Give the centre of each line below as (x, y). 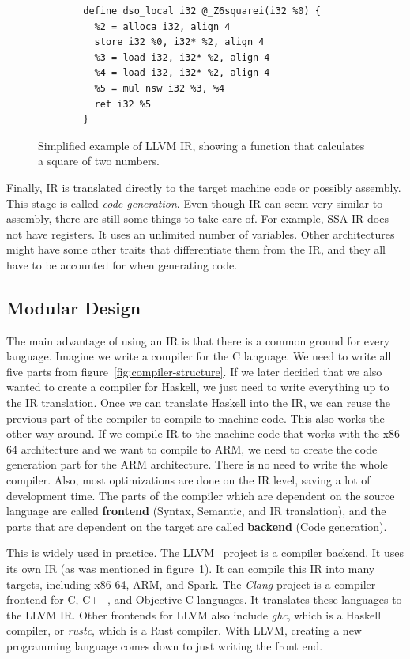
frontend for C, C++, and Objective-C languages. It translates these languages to (204, 599)
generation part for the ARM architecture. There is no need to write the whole (197, 464)
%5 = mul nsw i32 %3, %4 (160, 88)
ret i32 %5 (123, 104)
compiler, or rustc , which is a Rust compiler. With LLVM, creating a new (184, 630)
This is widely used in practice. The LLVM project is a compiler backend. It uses (205, 553)
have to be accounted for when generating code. (122, 264)
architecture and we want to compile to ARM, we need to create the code (199, 448)
